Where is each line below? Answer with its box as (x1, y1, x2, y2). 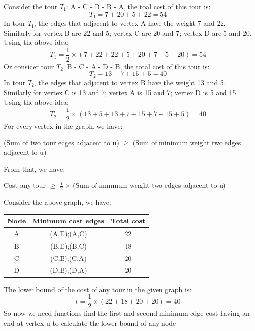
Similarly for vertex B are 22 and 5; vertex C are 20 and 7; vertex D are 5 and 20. (4, 27, 252, 37)
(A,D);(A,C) (50, 228, 87, 238)
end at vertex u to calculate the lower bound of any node (4, 317, 176, 328)
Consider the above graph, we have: (4, 196, 111, 207)
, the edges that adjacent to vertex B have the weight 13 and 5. (34, 77, 225, 87)
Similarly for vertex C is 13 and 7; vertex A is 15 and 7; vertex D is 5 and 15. (4, 87, 238, 97)
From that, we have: (4, 163, 65, 174)
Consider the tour (4, 1, 58, 11)
